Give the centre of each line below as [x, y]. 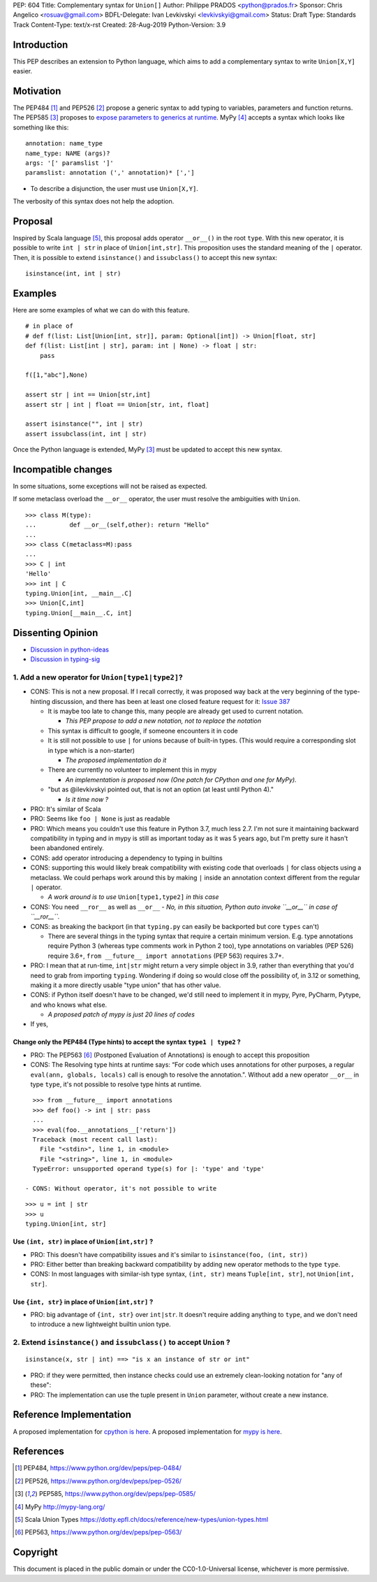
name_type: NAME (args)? [68, 153]
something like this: [41, 127]
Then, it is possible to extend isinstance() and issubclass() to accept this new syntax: [145, 257]
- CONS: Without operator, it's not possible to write [121, 1188]
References [38, 1452]
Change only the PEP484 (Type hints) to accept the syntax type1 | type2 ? [127, 1042]
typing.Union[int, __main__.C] [79, 593]
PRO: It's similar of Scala [66, 809]
